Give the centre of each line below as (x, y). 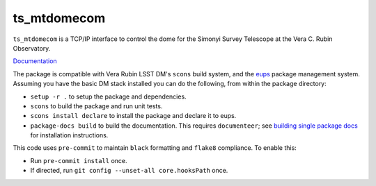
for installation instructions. (69, 135)
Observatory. (32, 48)
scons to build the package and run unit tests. (96, 106)
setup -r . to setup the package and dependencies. (109, 96)
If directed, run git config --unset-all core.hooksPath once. (129, 171)
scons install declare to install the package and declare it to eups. (133, 116)
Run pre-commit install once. (79, 160)
